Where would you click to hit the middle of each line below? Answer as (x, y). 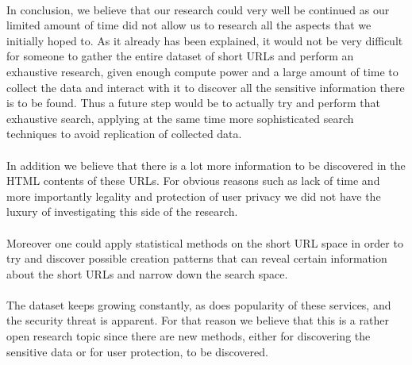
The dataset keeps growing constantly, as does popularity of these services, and (199, 304)
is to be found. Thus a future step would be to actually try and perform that (193, 103)
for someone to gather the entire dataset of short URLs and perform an (180, 56)
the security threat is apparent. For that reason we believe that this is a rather (198, 320)
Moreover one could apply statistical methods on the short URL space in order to (205, 242)
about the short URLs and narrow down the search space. (147, 273)
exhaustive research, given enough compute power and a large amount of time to (202, 71)
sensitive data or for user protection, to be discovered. (137, 351)
